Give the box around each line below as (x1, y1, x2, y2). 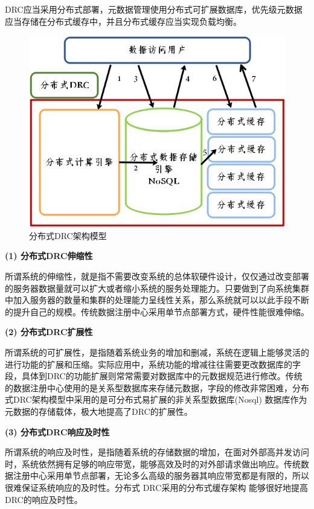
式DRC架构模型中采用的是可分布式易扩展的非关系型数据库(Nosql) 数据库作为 (5, 393, 307, 406)
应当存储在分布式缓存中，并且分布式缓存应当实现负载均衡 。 (5, 14, 242, 27)
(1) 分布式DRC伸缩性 (5, 249, 93, 262)
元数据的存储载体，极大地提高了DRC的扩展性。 (5, 405, 193, 417)
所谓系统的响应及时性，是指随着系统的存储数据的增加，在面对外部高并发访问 (5, 446, 309, 458)
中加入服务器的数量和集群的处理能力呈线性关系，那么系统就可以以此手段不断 (5, 293, 309, 306)
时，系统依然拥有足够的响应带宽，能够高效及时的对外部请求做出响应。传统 (5, 457, 301, 470)
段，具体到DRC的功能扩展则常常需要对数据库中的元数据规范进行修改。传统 (5, 370, 303, 382)
